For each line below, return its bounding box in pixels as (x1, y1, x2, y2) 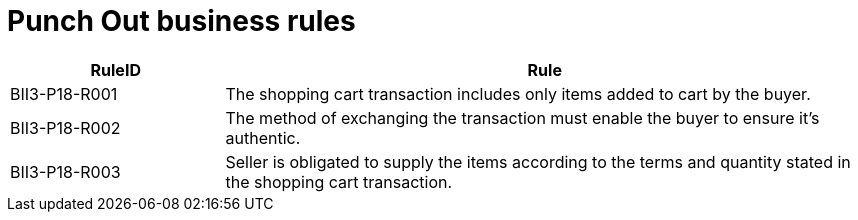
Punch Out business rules (7, 4, 356, 38)
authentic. (225, 127, 301, 148)
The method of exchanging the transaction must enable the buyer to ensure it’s (225, 107, 820, 128)
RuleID (90, 59, 141, 80)
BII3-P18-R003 (10, 161, 121, 182)
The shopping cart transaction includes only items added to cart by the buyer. (225, 83, 811, 104)
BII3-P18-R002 (10, 117, 121, 138)
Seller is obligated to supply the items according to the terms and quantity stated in (225, 151, 851, 172)
